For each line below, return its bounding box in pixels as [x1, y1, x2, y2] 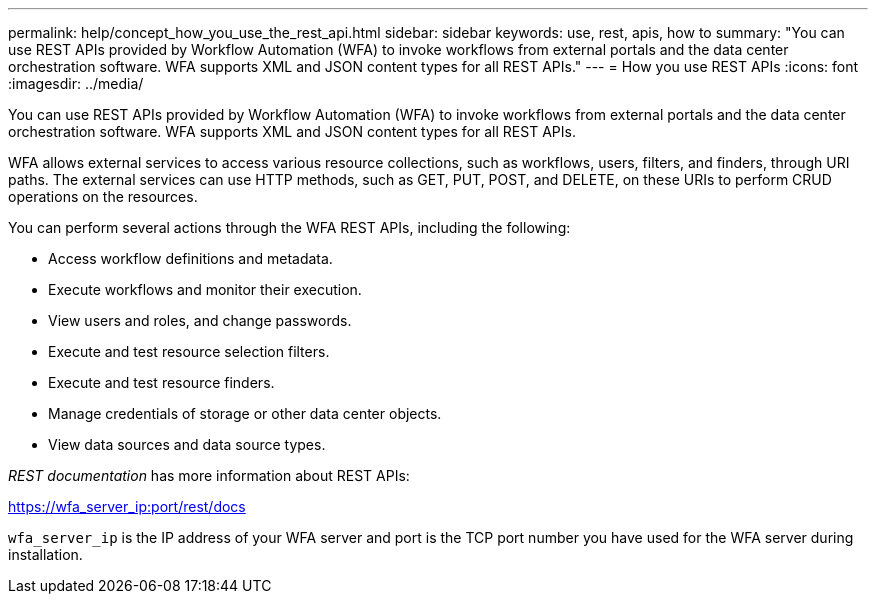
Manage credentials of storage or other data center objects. [48, 405, 442, 422]
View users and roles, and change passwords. [48, 312, 352, 329]
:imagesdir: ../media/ [8, 75, 144, 92]
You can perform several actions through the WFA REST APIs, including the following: [8, 219, 571, 236]
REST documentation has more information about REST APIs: [8, 467, 410, 484]
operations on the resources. [8, 188, 198, 205]
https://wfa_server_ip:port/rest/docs [8, 498, 246, 515]
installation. [8, 546, 83, 563]
